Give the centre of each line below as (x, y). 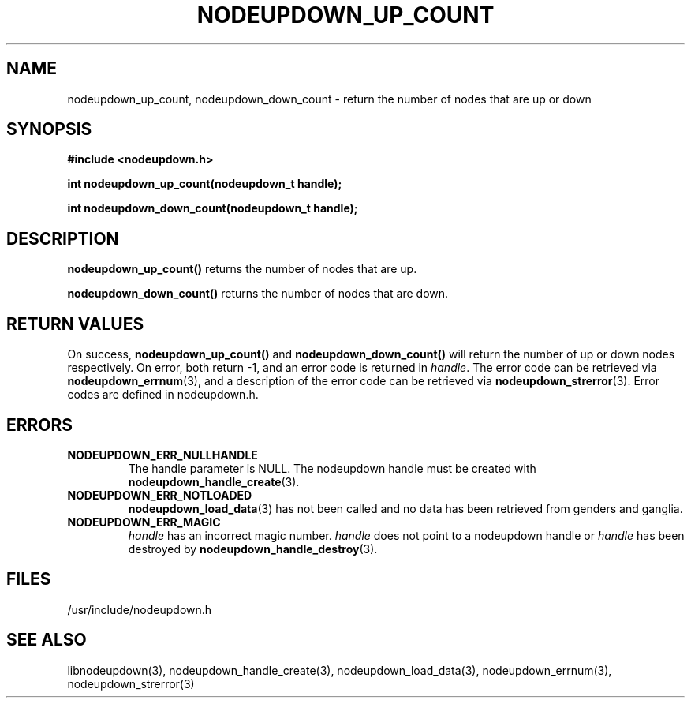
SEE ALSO (47, 640)
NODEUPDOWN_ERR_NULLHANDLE (162, 455)
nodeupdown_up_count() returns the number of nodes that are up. (242, 269)
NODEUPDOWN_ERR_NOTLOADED (160, 495)
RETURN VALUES (75, 324)
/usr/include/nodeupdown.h (140, 609)
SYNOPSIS (49, 129)
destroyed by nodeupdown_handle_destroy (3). (253, 549)
